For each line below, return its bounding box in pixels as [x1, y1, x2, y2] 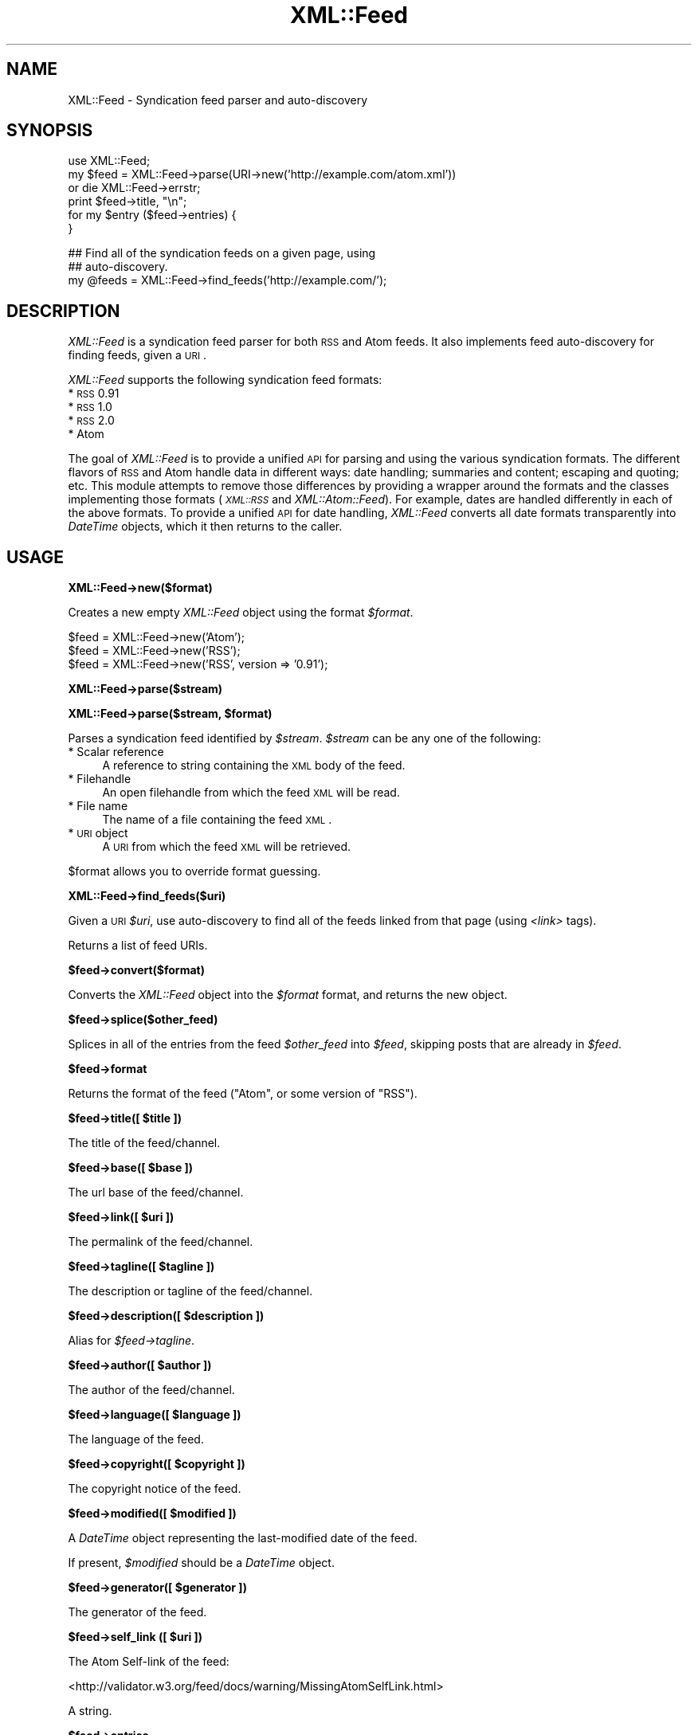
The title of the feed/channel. [68, 1136, 221, 1150]
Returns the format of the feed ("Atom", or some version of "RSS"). [68, 1087, 418, 1101]
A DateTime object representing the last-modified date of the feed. [68, 1531, 418, 1545]
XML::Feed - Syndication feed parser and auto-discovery [68, 92, 367, 107]
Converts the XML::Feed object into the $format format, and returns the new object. [68, 988, 508, 1002]
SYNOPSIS [6, 120, 93, 141]
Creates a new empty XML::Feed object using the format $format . [68, 605, 414, 620]
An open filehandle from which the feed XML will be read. [102, 785, 400, 800]
